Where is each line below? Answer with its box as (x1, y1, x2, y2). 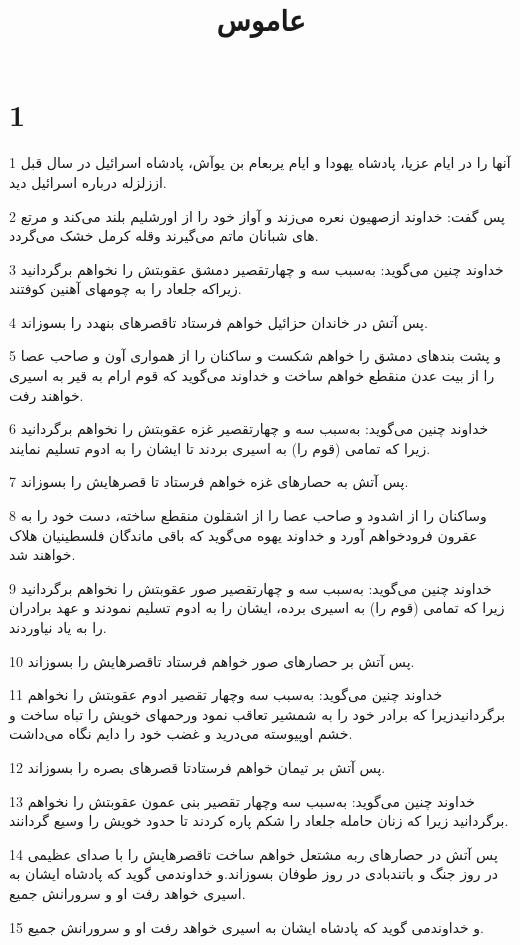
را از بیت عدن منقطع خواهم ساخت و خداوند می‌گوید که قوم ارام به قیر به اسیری (9, 365, 495, 386)
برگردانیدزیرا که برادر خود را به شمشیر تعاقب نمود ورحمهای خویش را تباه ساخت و (9, 703, 506, 724)
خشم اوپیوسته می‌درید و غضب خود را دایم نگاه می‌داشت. (9, 723, 353, 744)
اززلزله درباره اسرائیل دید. (9, 171, 167, 192)
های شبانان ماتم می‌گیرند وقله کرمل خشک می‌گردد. (9, 225, 319, 246)
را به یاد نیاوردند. (9, 617, 107, 637)
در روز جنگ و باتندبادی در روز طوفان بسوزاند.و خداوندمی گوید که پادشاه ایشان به (9, 863, 499, 884)
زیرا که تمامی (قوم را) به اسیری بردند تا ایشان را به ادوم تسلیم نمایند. (9, 437, 431, 458)
